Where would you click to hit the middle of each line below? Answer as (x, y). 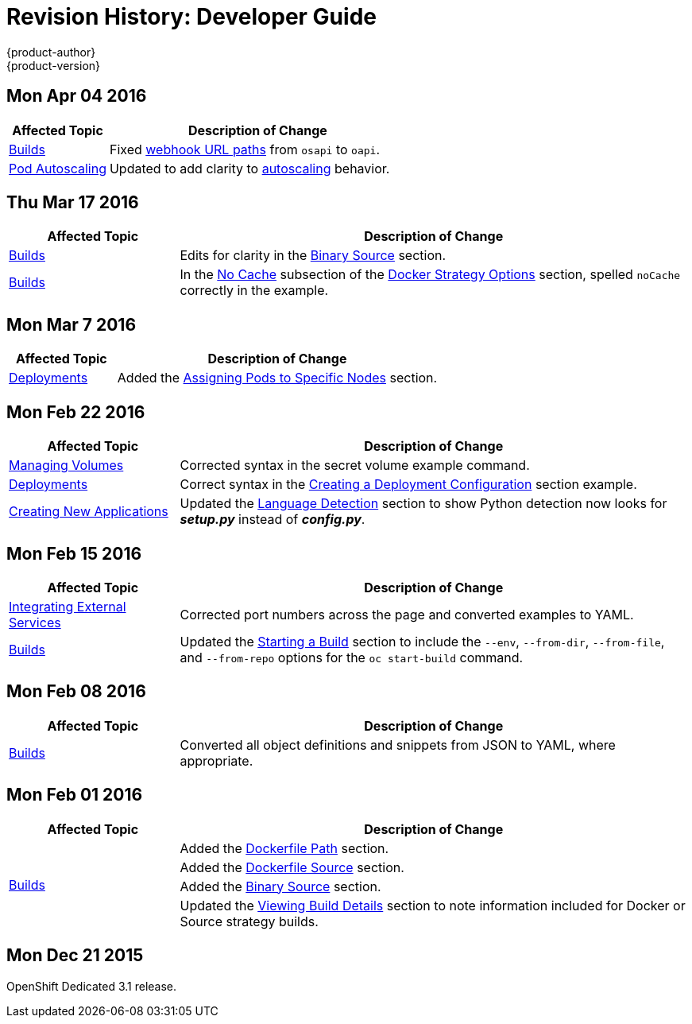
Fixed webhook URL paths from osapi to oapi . (244, 149)
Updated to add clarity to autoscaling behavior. (249, 168)
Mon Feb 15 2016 (74, 553)
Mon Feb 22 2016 (76, 412)
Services (35, 622)
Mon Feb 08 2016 (76, 692)
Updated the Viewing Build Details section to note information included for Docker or (433, 905)
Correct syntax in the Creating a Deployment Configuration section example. (408, 485)
